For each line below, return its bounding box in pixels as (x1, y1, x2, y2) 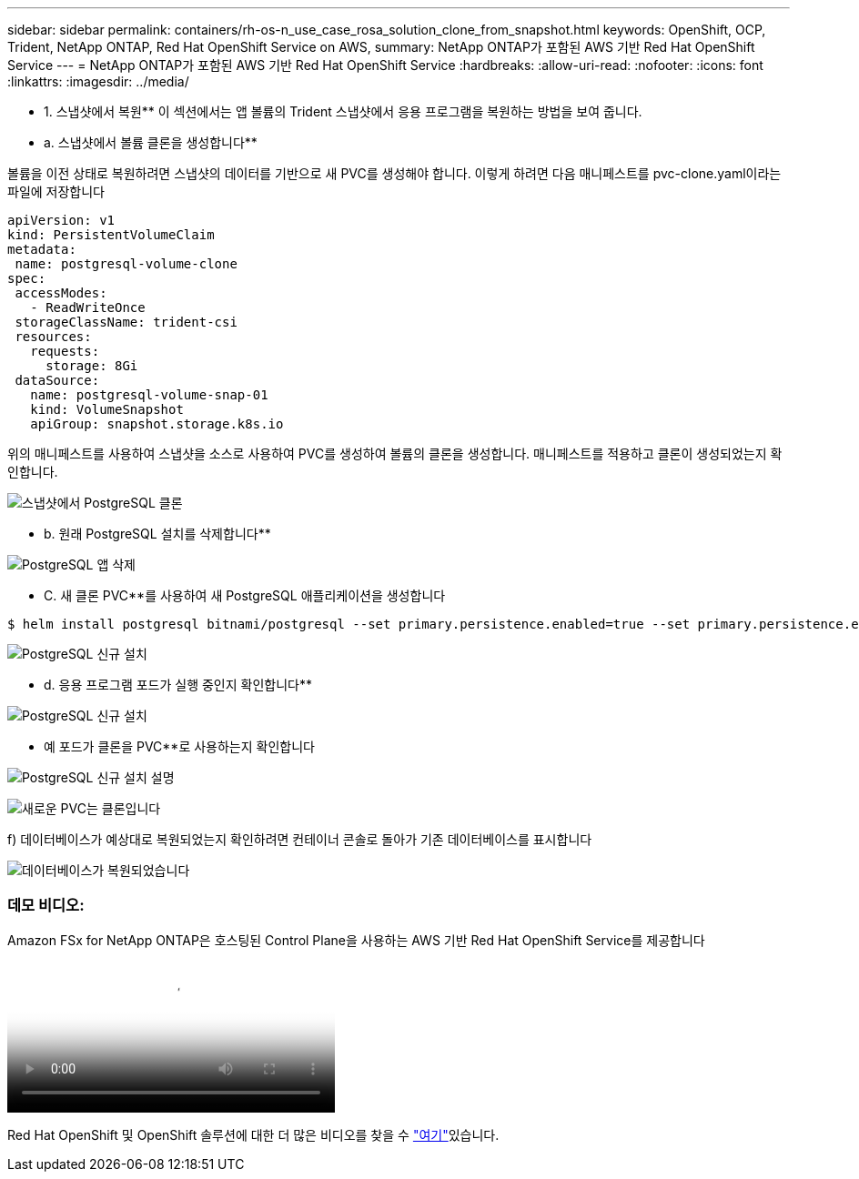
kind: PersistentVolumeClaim (7, 227, 215, 242)
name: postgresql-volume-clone (15, 257, 237, 271)
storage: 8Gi (45, 358, 138, 373)
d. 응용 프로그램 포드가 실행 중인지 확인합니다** (44, 677, 312, 692)
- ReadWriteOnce (30, 300, 146, 315)
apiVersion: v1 (7, 213, 116, 227)
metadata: (7, 242, 76, 257)
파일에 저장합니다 (7, 184, 105, 199)
